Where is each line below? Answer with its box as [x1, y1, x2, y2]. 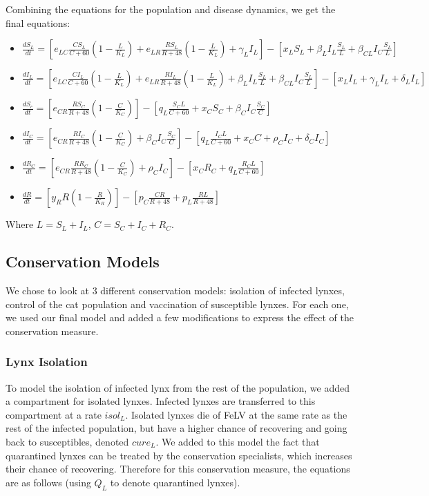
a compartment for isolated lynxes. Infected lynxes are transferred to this [6, 394, 316, 408]
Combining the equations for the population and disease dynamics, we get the [6, 2, 336, 16]
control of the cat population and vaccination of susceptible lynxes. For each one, [6, 296, 349, 311]
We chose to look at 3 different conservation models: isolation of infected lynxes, [6, 283, 345, 297]
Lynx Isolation [6, 353, 88, 370]
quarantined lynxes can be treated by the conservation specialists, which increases [6, 448, 352, 462]
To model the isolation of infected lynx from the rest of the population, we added [6, 380, 350, 394]
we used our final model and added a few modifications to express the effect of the [6, 310, 354, 325]
